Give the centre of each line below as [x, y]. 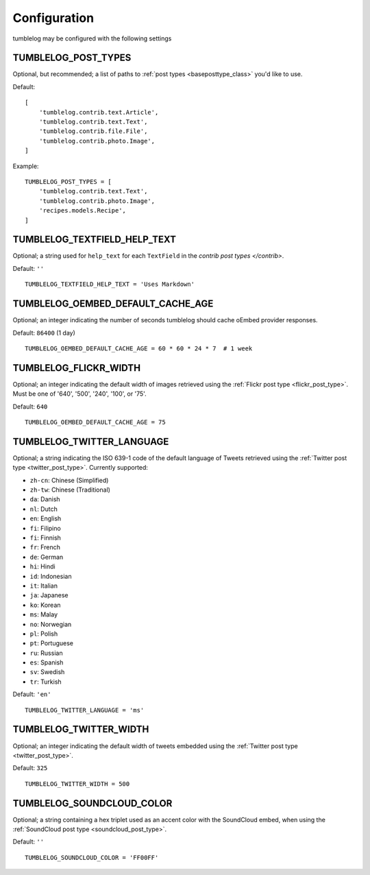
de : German [47, 557]
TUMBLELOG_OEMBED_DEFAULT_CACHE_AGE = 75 [95, 422]
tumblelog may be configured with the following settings [92, 38]
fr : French [45, 547]
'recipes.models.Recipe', [83, 211]
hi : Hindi [42, 566]
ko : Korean [45, 605]
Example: [26, 166]
